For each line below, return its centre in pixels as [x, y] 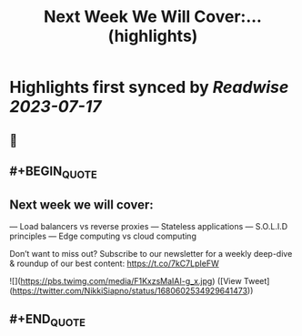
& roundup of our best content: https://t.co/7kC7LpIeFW [115, 263]
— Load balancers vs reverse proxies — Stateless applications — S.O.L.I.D [149, 226]
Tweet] [257, 280]
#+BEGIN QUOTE [53, 172]
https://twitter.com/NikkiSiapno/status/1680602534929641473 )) [133, 290]
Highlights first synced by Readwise [149, 87]
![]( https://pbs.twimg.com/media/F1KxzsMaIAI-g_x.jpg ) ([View [126, 280]
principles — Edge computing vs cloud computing [103, 236]
